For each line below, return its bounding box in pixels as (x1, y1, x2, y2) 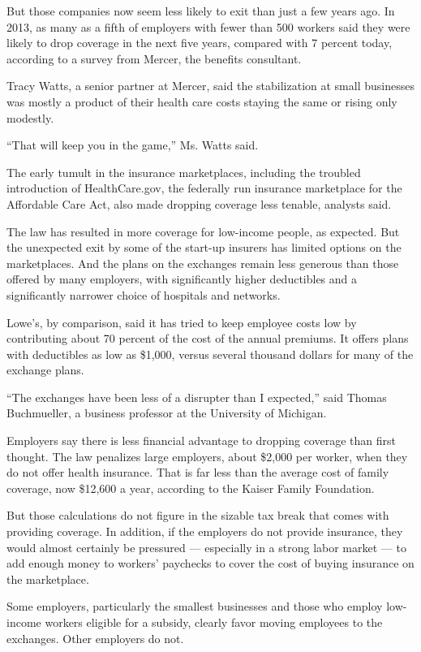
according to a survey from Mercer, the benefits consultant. (6, 50, 302, 67)
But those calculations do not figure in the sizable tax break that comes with (6, 507, 389, 524)
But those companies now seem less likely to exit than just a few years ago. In (6, 2, 395, 19)
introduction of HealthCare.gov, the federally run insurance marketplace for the (6, 179, 402, 196)
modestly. (6, 109, 54, 126)
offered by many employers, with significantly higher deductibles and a (6, 270, 358, 287)
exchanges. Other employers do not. (6, 629, 184, 646)
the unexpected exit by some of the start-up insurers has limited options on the (6, 239, 402, 256)
